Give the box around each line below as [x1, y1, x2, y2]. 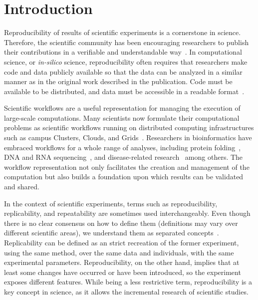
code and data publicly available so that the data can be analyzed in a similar [4, 66, 243, 77]
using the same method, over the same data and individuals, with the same [4, 247, 234, 257]
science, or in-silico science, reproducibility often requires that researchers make [4, 56, 248, 67]
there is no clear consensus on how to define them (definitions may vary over [4, 217, 238, 228]
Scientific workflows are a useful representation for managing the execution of [4, 103, 241, 113]
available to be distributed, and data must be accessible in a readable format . [4, 86, 245, 96]
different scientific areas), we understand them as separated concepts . [4, 227, 219, 238]
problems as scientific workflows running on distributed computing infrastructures [4, 122, 254, 133]
